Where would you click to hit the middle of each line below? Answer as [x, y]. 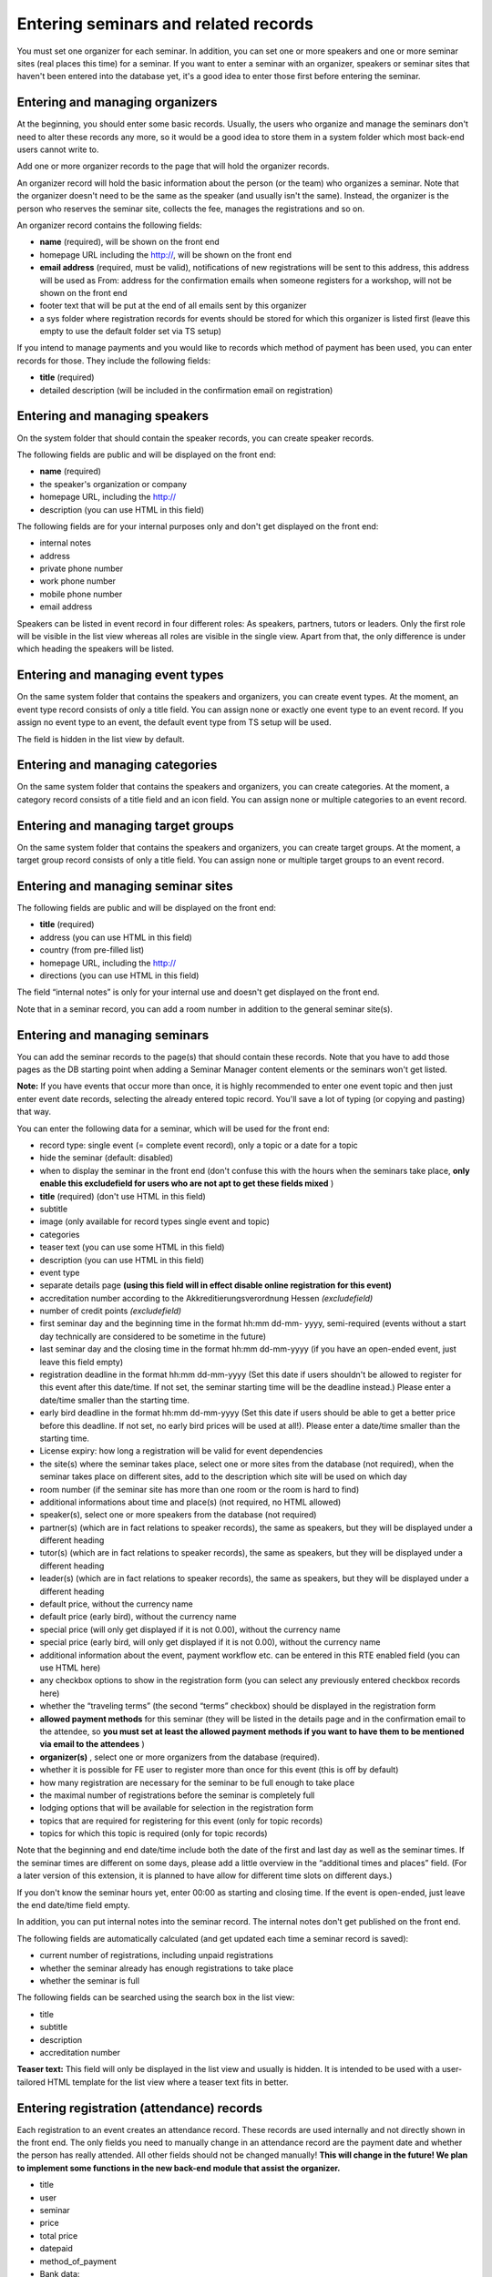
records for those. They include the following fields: [114, 361]
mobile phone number [81, 594]
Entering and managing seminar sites [125, 886]
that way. [34, 1112]
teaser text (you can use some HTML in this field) [132, 1247]
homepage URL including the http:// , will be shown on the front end [165, 254]
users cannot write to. [58, 149]
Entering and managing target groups [125, 826]
